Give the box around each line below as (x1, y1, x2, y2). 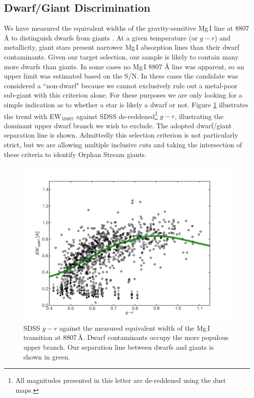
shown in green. (23, 351, 70, 361)
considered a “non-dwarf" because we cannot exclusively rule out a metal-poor (4, 80, 238, 90)
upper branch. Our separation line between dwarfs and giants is (23, 341, 214, 352)
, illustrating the (174, 111, 224, 121)
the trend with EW (4, 111, 62, 121)
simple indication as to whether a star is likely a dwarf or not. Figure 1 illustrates (4, 99, 249, 109)
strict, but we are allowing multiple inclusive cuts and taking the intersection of (4, 139, 242, 149)
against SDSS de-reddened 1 (76, 109, 158, 121)
